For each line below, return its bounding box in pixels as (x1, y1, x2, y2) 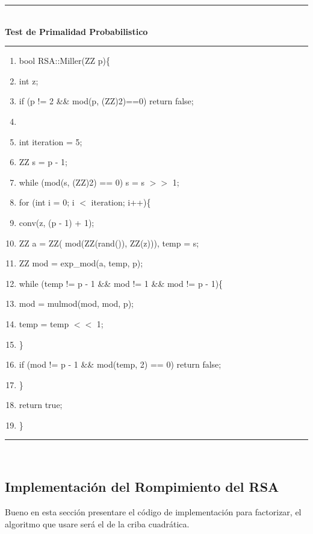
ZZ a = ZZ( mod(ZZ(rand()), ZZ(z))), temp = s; (19, 236, 199, 249)
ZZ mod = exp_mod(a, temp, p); (19, 257, 143, 269)
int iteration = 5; (19, 135, 82, 148)
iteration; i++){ (91, 196, 151, 209)
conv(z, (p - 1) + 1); (19, 216, 95, 228)
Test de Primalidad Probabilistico (5, 25, 148, 37)
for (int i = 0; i (19, 196, 75, 209)
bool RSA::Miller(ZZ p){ (19, 54, 110, 67)
